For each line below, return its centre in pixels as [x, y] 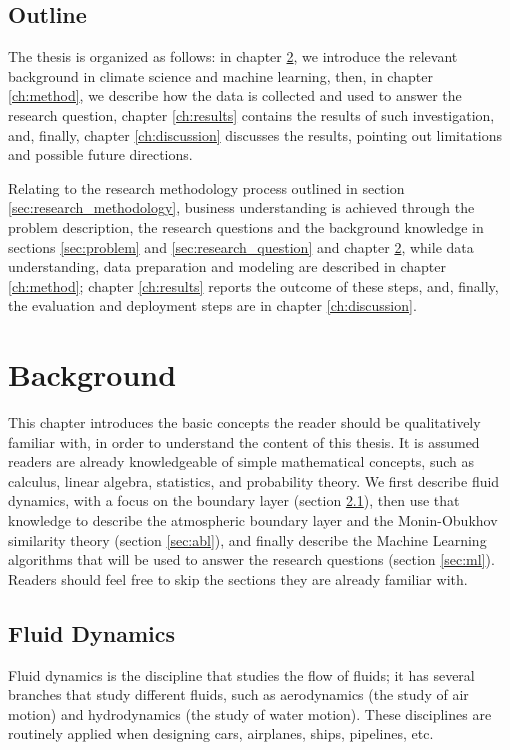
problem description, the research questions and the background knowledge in [246, 226]
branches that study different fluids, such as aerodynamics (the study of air [238, 694]
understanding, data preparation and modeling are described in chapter [227, 266]
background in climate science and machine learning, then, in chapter [220, 75]
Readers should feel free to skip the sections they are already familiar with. [238, 578]
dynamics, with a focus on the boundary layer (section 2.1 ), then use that [234, 500]
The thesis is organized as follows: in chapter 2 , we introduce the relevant [233, 56]
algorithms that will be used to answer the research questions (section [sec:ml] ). [251, 559]
